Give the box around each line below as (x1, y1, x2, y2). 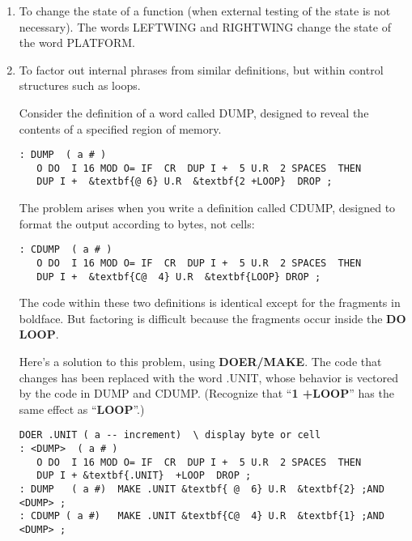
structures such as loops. (19, 77, 141, 94)
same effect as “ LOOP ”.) (19, 400, 145, 417)
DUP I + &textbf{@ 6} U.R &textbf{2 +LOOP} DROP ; (36, 176, 333, 188)
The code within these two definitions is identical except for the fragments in (19, 294, 401, 311)
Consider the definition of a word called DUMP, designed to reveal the (19, 104, 369, 121)
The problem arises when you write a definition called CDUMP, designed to (19, 199, 396, 216)
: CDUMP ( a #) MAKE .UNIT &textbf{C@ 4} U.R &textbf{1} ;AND (19, 510, 384, 522)
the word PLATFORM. (19, 34, 135, 51)
